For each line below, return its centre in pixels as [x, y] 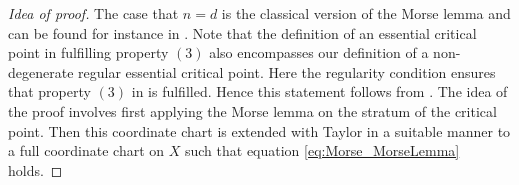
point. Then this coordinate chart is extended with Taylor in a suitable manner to [259, 130]
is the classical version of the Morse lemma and [366, 13]
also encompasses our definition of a [319, 52]
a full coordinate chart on [86, 150]
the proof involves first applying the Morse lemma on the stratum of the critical [252, 110]
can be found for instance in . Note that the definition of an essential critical [242, 32]
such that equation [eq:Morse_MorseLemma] [322, 150]
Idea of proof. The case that [93, 13]
